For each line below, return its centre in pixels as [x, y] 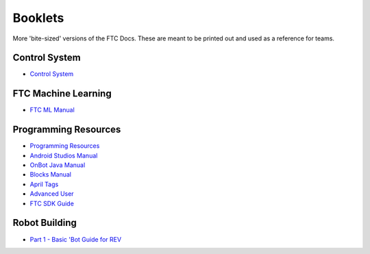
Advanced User [52, 194]
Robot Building [45, 223]
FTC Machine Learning [62, 93]
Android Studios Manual [64, 155]
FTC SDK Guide [52, 203]
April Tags [44, 184]
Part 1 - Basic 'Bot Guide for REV [76, 239]
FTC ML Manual [52, 110]
